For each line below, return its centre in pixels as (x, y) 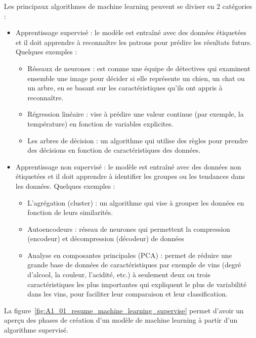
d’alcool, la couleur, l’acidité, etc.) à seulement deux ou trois (119, 275)
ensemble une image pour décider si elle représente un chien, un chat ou (136, 78)
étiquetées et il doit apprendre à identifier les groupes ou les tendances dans (130, 176)
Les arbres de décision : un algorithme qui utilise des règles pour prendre (138, 140)
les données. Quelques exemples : (65, 186)
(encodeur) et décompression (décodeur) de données (106, 238)
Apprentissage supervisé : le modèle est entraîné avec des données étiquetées (131, 32)
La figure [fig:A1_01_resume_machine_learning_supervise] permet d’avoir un (124, 310)
